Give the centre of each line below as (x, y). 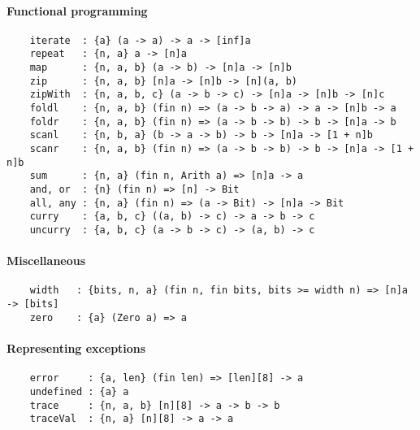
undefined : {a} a (79, 391)
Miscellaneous (46, 261)
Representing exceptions (76, 348)
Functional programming (77, 10)
